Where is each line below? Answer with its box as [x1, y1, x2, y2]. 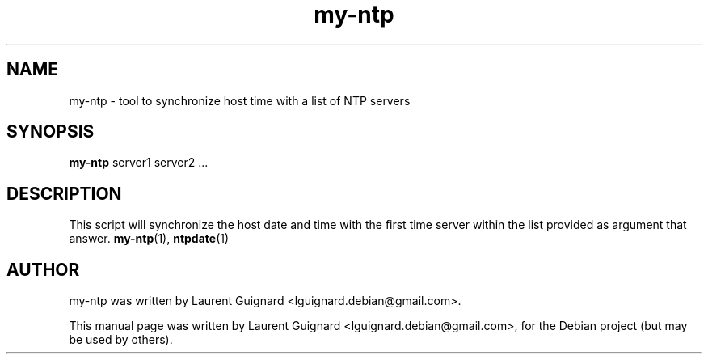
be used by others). [69, 332, 173, 347]
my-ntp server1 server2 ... [69, 155, 209, 170]
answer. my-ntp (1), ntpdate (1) [69, 231, 230, 246]
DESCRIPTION [6, 183, 122, 204]
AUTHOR [6, 259, 80, 280]
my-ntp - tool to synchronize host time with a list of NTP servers [69, 93, 411, 108]
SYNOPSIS [6, 121, 95, 142]
